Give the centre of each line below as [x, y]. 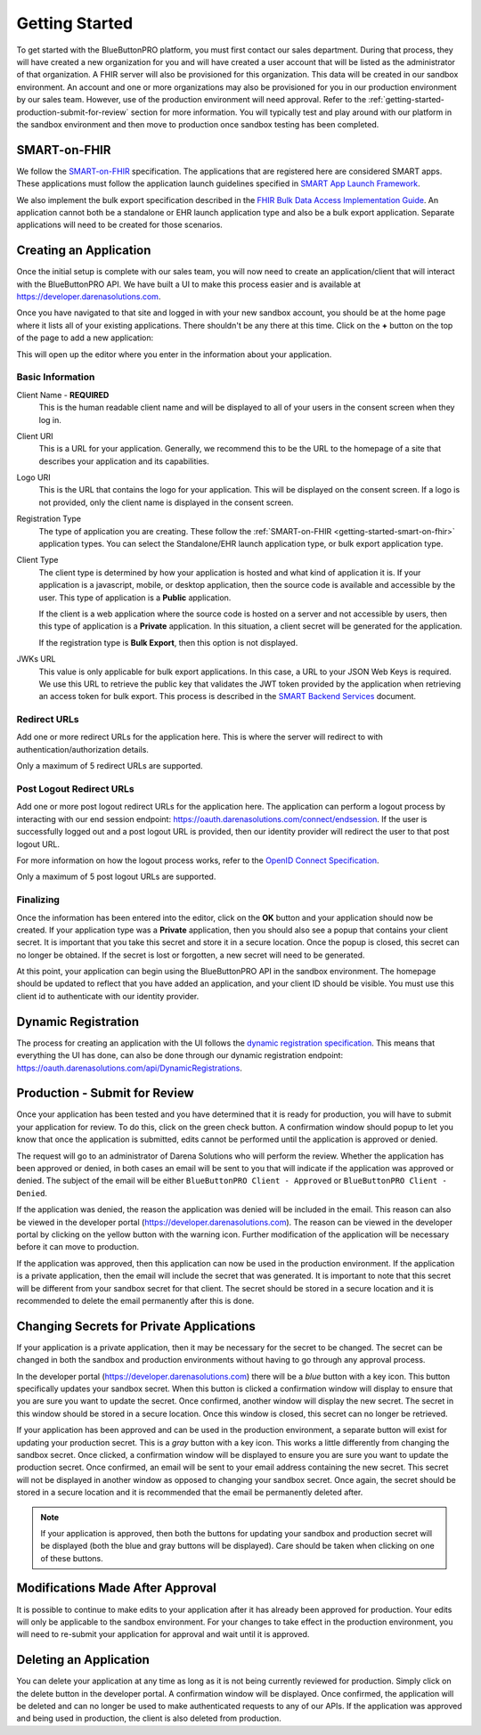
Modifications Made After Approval [117, 1588]
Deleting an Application [83, 1660]
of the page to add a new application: [85, 338]
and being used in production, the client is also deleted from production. [149, 1718]
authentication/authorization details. [82, 749]
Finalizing [38, 900]
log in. [50, 419]
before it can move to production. [78, 1247]
